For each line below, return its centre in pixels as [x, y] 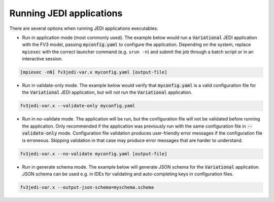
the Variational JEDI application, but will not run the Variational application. [107, 92]
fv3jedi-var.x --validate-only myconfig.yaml [78, 106]
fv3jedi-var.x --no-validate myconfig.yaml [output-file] [94, 154]
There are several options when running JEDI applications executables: [84, 28]
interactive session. [42, 59]
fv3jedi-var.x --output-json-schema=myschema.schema [87, 187]
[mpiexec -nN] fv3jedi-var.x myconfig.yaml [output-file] [94, 72]
